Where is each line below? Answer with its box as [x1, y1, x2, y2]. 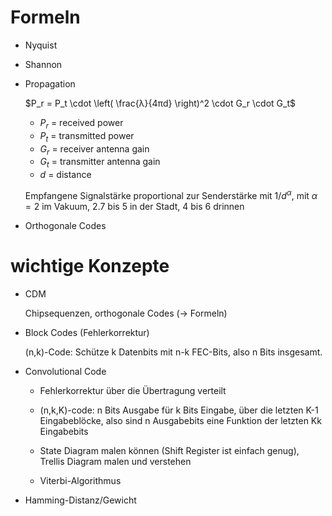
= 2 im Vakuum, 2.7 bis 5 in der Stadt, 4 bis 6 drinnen [24, 200, 245, 212]
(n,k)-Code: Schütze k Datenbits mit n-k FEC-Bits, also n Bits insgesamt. [24, 346, 323, 358]
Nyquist [24, 39, 58, 51]
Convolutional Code [24, 365, 107, 377]
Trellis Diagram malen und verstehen [39, 455, 192, 467]
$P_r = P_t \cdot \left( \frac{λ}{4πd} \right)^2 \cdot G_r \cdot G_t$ [24, 97, 296, 109]
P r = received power [39, 116, 124, 131]
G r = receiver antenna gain [39, 142, 150, 157]
